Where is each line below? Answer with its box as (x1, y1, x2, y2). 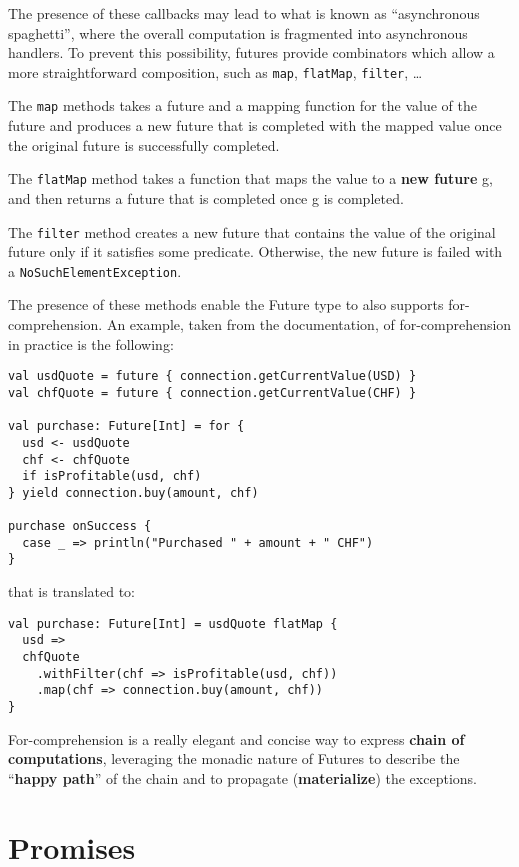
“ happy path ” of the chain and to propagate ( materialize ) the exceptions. (8, 767, 477, 788)
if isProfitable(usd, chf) (22, 469, 202, 484)
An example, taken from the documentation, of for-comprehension (106, 314, 512, 335)
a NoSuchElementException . (8, 260, 182, 281)
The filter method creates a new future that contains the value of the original (8, 221, 496, 242)
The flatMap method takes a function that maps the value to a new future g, (8, 168, 493, 189)
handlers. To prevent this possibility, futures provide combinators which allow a (8, 42, 495, 63)
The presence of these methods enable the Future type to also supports (8, 294, 444, 315)
